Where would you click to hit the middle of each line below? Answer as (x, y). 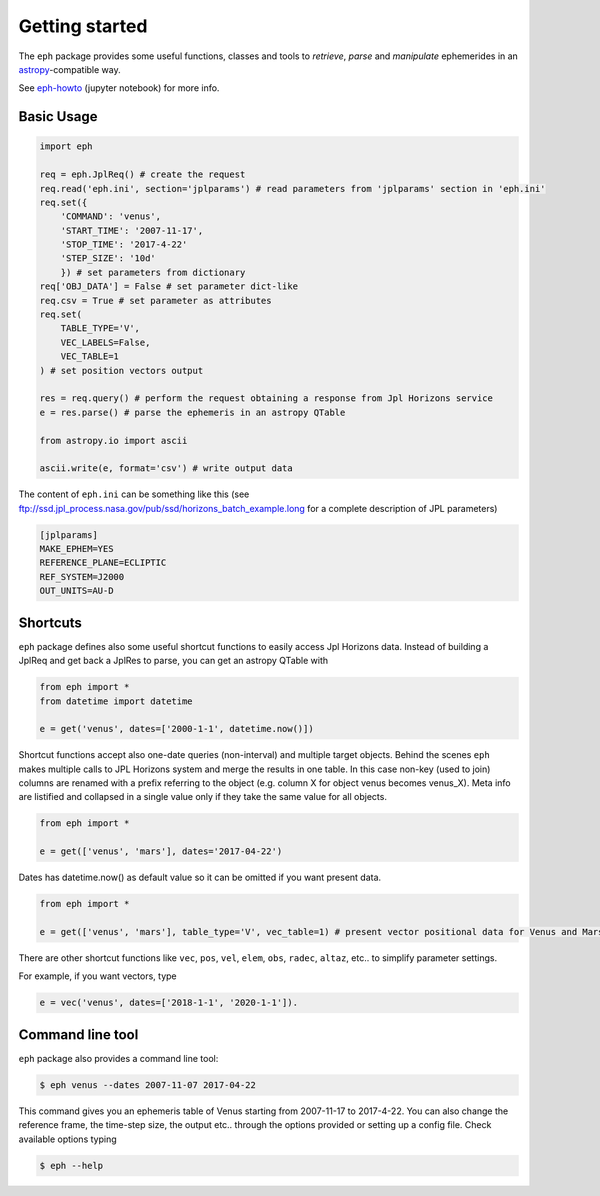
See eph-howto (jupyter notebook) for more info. (119, 88)
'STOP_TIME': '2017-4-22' (124, 244)
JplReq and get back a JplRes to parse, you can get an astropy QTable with (173, 661)
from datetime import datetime (116, 701)
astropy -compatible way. (69, 69)
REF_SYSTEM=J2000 (82, 576)
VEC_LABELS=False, (105, 342)
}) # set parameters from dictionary (153, 272)
